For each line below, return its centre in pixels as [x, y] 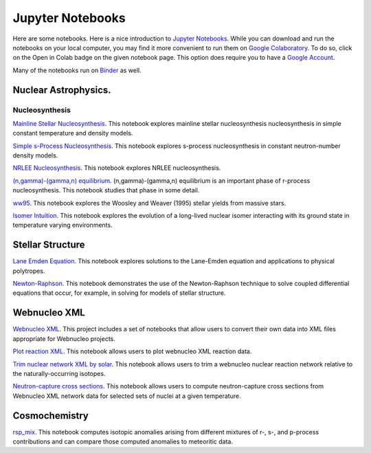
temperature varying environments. [63, 225]
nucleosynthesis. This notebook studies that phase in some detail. [106, 190]
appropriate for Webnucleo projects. [64, 339]
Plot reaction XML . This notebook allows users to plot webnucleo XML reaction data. [132, 351]
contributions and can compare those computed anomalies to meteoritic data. [123, 442]
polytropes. [29, 271]
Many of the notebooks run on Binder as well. [77, 70]
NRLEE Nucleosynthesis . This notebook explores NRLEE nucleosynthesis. [117, 168]
